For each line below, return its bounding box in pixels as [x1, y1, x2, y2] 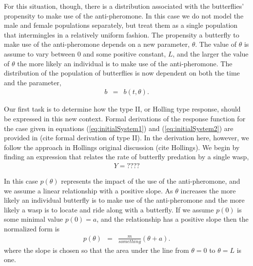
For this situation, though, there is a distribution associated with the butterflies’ [4, 1, 244, 11]
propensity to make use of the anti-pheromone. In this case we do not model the [4, 10, 244, 20]
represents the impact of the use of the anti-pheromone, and [61, 175, 240, 186]
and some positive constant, [83, 48, 166, 58]
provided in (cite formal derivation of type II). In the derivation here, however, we [4, 133, 249, 143]
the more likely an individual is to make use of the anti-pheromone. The [17, 58, 233, 68]
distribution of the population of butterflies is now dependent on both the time [4, 68, 240, 78]
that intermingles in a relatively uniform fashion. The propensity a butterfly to [4, 29, 239, 39]
